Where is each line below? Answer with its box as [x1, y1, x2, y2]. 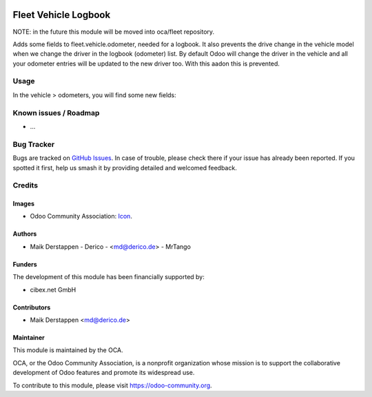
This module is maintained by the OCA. [12, 346, 123, 354]
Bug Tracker [12, 139, 55, 149]
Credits [12, 181, 38, 190]
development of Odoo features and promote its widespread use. [12, 369, 195, 377]
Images [12, 200, 34, 208]
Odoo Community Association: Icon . [30, 212, 132, 221]
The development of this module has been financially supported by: [12, 273, 205, 281]
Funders [12, 260, 37, 268]
